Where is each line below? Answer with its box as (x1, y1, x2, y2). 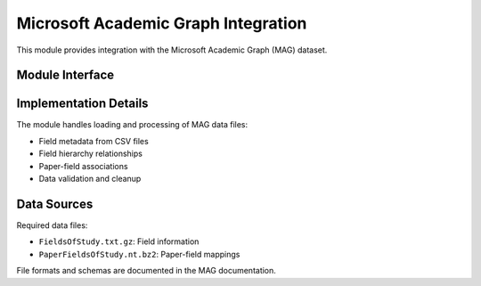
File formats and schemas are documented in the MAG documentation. (16, 266, 276, 276)
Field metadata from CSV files (38, 135, 149, 146)
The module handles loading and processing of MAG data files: (16, 119, 249, 130)
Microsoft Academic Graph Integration (16, 13, 307, 33)
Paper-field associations (38, 160, 128, 171)
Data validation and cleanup (38, 174, 142, 184)
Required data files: (16, 219, 88, 231)
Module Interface (16, 68, 115, 83)
